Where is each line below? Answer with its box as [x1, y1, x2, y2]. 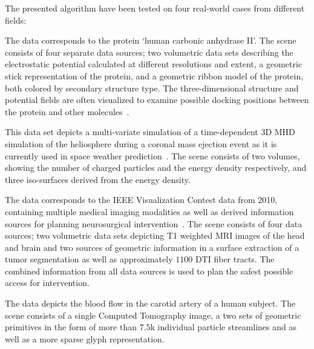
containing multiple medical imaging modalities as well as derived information [5, 205, 294, 218]
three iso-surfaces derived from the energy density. [5, 173, 191, 185]
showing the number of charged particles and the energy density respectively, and [5, 161, 307, 174]
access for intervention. [5, 276, 90, 289]
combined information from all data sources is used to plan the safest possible [5, 264, 293, 277]
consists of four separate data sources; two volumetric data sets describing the [5, 45, 293, 58]
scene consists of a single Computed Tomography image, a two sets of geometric [5, 308, 301, 321]
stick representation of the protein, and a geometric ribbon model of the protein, [5, 69, 304, 82]
